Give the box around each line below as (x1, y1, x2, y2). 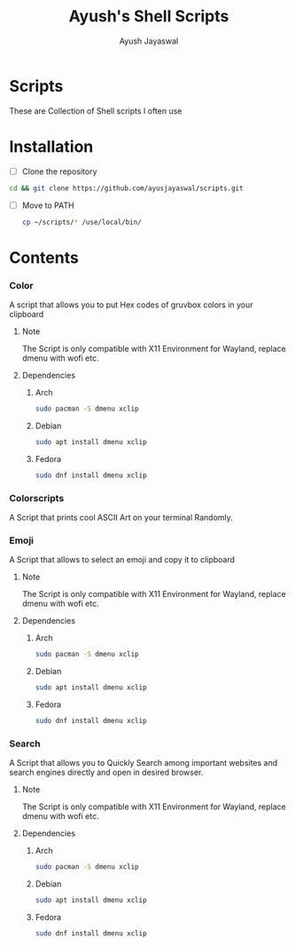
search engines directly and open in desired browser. (9, 767, 204, 778)
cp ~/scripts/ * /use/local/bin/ (21, 218, 142, 227)
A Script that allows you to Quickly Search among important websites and (9, 758, 278, 768)
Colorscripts (9, 491, 65, 504)
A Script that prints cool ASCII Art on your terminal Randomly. (9, 512, 233, 522)
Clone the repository (21, 166, 97, 177)
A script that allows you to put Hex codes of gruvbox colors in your (9, 299, 254, 310)
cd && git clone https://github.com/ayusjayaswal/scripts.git (9, 184, 244, 193)
